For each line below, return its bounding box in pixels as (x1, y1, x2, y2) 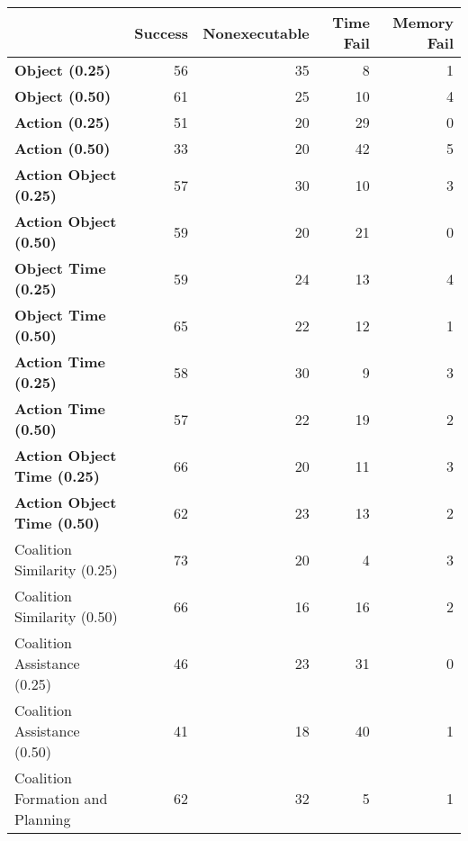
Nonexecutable (202, 22, 310, 43)
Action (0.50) (14, 138, 111, 158)
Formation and (14, 788, 108, 809)
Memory (392, 12, 454, 32)
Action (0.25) (14, 112, 111, 132)
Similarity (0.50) (14, 606, 118, 627)
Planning (14, 809, 71, 829)
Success (134, 22, 189, 43)
